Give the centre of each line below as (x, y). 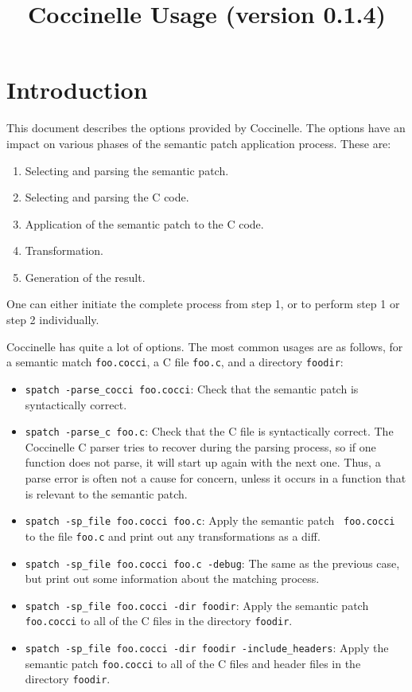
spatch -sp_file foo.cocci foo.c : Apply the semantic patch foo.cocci (210, 520)
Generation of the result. (85, 277)
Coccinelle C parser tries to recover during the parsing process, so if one (200, 446)
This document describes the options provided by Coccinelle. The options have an (206, 128)
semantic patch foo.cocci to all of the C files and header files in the (193, 663)
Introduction (77, 90)
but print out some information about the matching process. (172, 579)
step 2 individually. (53, 320)
